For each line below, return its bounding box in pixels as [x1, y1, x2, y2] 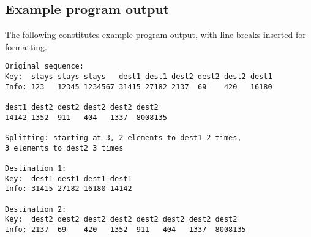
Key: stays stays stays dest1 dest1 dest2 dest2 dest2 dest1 [5, 72, 272, 81]
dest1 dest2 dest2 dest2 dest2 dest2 [5, 103, 159, 112]
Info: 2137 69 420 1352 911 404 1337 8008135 [5, 225, 246, 234]
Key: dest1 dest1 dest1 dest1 [5, 174, 132, 183]
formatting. [5, 40, 47, 53]
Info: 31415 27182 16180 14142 [5, 184, 132, 194]
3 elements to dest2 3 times [5, 143, 124, 152]
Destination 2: [5, 205, 67, 214]
